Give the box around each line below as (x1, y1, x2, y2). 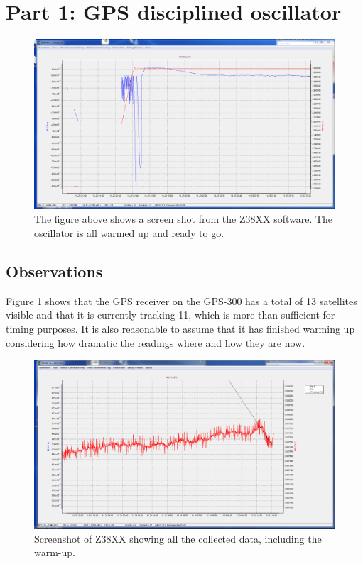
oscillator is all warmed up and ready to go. (34, 226, 224, 240)
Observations (6, 260, 103, 282)
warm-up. (34, 545, 75, 560)
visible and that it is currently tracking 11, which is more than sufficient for (6, 307, 335, 322)
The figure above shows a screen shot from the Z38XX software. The (34, 211, 333, 226)
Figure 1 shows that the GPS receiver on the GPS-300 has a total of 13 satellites (6, 293, 357, 308)
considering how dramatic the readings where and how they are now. (6, 335, 305, 350)
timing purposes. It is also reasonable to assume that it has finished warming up (6, 321, 355, 336)
